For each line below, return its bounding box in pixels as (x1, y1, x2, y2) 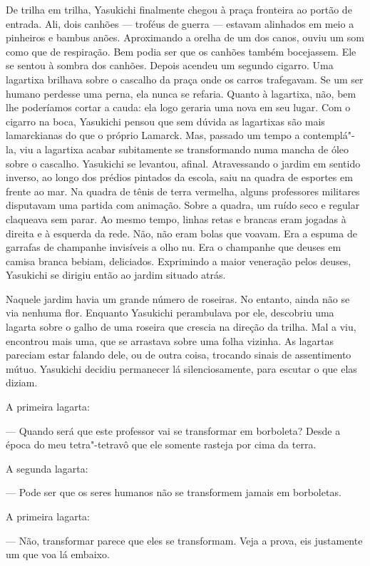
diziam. (6, 375, 38, 390)
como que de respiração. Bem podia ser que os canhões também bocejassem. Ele (6, 43, 356, 58)
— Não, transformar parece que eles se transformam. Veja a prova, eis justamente (6, 532, 363, 547)
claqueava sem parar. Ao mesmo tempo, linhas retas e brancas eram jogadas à (6, 211, 346, 226)
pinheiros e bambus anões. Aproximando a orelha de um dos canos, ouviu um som (6, 30, 365, 45)
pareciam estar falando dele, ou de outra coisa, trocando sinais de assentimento (6, 347, 351, 362)
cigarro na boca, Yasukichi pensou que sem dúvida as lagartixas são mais (6, 113, 325, 128)
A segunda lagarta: (6, 460, 88, 475)
